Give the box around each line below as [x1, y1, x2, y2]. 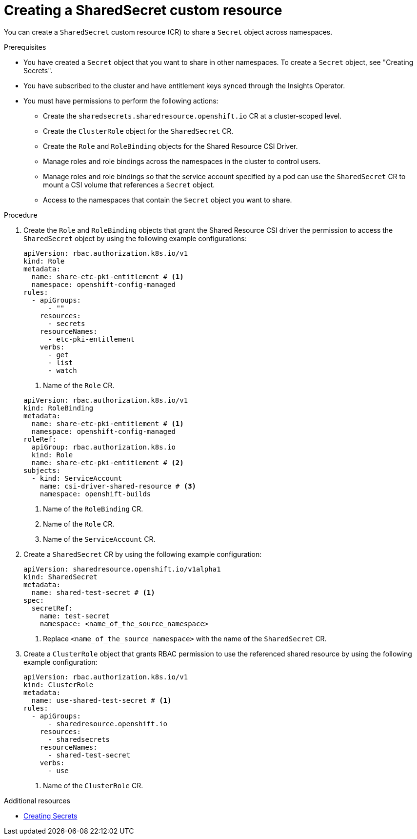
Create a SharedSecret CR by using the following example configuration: [23, 550, 262, 558]
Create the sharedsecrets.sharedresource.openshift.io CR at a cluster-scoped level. [43, 111, 342, 120]
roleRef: [23, 435, 57, 443]
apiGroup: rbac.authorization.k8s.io [31, 443, 176, 451]
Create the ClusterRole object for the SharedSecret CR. [43, 126, 234, 135]
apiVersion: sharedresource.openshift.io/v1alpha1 [23, 565, 221, 573]
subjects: [23, 466, 60, 474]
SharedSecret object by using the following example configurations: [23, 234, 247, 243]
